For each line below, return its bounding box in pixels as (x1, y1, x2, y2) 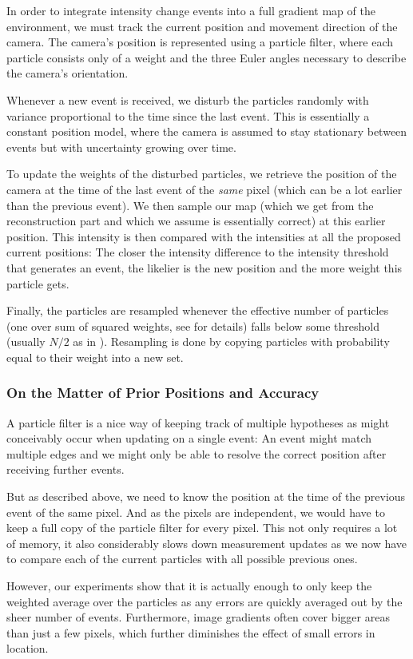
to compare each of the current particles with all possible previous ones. (6, 550, 358, 567)
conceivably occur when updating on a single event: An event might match (6, 430, 372, 447)
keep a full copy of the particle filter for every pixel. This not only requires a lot (6, 519, 398, 536)
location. (6, 640, 49, 657)
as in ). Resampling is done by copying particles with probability (73, 333, 390, 350)
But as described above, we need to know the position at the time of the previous (6, 488, 406, 505)
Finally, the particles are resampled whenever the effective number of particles (6, 302, 389, 319)
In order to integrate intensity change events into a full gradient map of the (6, 2, 375, 18)
